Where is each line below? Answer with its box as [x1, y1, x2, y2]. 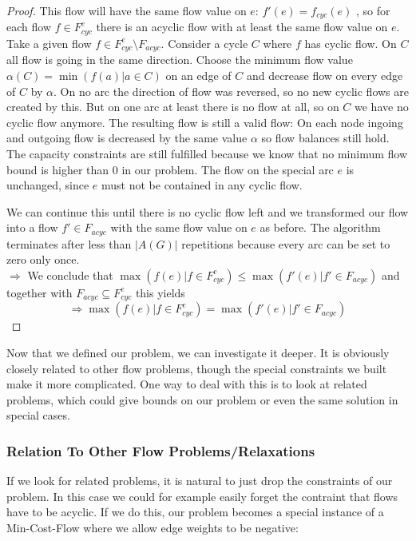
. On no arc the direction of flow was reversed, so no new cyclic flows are [53, 82, 409, 99]
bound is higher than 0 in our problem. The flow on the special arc [6, 161, 334, 177]
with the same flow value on [110, 219, 248, 236]
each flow [6, 18, 51, 35]
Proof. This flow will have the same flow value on [6, 2, 247, 18]
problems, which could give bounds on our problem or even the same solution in [6, 391, 398, 408]
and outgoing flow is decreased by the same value [6, 129, 248, 146]
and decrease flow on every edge [246, 66, 403, 83]
